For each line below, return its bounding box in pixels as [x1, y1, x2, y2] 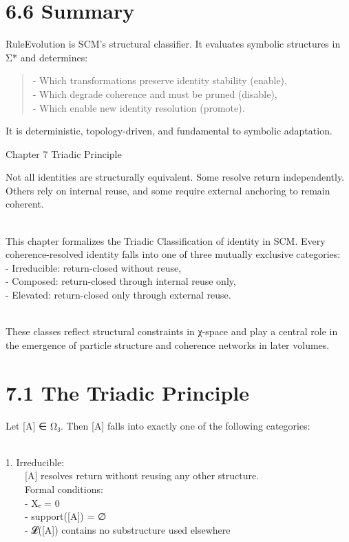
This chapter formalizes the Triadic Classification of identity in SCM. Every [6, 233, 326, 248]
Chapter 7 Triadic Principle [6, 146, 122, 161]
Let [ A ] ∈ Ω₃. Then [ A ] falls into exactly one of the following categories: [6, 418, 310, 432]
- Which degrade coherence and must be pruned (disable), [32, 86, 277, 101]
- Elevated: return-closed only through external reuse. [6, 288, 231, 302]
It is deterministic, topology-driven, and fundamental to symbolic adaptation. [6, 123, 332, 138]
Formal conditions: [25, 481, 103, 496]
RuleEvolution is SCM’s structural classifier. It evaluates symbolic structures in [6, 37, 341, 51]
